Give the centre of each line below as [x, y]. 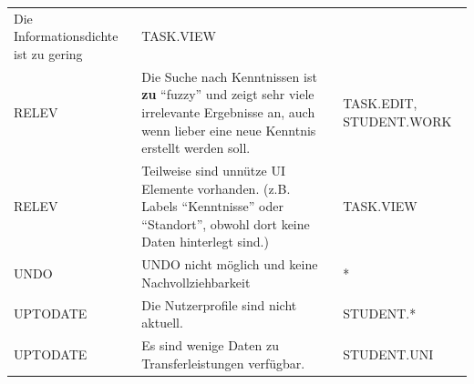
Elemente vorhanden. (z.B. [216, 188]
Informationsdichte [66, 36]
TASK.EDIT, [380, 103]
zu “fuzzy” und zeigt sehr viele [228, 94]
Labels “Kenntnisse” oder [212, 206]
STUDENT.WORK [397, 121]
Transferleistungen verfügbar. [223, 363]
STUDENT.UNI [388, 354]
